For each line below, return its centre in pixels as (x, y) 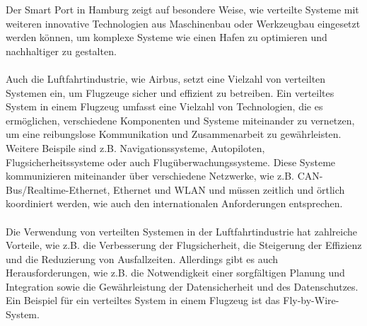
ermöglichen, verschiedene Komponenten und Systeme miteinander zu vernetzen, (180, 120)
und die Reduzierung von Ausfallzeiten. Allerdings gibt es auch (142, 258)
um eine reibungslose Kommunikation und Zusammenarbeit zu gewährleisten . (174, 134)
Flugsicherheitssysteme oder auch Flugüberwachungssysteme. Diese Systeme (171, 162)
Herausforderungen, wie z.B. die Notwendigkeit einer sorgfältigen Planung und (175, 273)
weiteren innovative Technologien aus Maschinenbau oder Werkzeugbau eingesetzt (183, 23)
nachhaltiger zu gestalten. (61, 51)
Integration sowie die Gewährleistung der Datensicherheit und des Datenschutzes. (182, 286)
